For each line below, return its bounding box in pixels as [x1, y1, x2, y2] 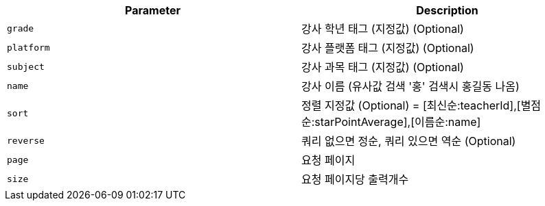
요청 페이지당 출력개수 [301, 172, 409, 186]
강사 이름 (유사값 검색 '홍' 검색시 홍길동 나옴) [301, 79, 520, 93]
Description [416, 3, 478, 17]
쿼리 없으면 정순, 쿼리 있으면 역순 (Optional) [301, 134, 516, 148]
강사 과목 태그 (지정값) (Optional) [301, 60, 464, 74]
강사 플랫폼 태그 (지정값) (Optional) [301, 41, 474, 55]
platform [7, 42, 50, 53]
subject [7, 61, 45, 72]
